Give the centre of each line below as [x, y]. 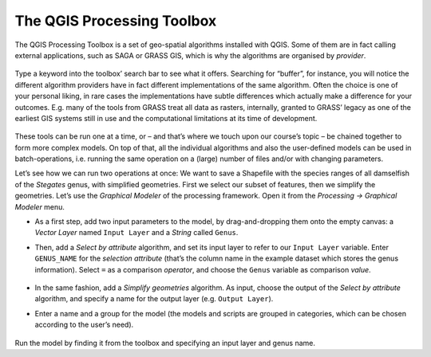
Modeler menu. [40, 206]
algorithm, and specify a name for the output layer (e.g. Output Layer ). [154, 299]
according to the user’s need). [84, 325]
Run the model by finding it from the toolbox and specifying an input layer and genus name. [165, 343]
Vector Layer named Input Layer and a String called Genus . [136, 233]
